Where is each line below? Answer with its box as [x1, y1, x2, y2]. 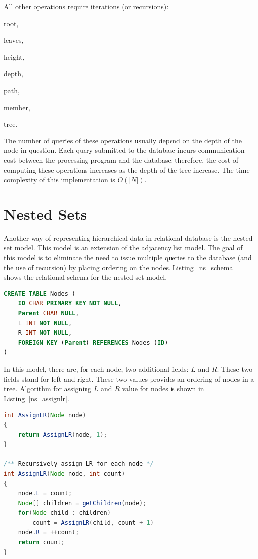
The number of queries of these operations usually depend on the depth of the [4, 135, 242, 145]
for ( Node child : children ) [18, 509, 111, 517]
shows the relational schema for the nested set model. [4, 272, 167, 282]
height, [4, 51, 25, 62]
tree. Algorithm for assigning [4, 383, 92, 394]
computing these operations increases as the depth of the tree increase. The [4, 164, 234, 175]
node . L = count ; [18, 490, 72, 497]
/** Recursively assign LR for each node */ [4, 460, 154, 468]
